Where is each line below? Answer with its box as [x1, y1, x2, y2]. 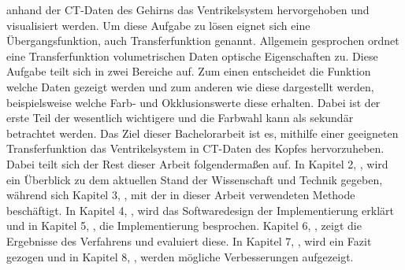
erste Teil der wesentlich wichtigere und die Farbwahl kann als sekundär [6, 109, 354, 126]
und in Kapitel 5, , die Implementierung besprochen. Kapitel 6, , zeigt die [6, 217, 362, 234]
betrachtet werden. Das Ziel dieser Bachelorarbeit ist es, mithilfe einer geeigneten [6, 124, 399, 141]
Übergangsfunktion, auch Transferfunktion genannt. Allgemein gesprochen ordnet [6, 32, 399, 49]
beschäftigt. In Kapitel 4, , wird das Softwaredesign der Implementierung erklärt [6, 202, 395, 218]
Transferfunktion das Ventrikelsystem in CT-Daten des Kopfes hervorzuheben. [6, 140, 385, 157]
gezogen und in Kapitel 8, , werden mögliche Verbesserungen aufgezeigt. [6, 248, 354, 264]
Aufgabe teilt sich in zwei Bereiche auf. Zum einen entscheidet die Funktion [6, 63, 371, 80]
